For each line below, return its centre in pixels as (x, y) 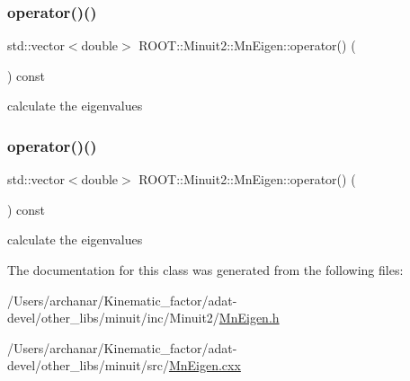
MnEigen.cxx (205, 365)
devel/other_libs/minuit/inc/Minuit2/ (113, 318)
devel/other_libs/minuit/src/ (88, 365)
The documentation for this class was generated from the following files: (205, 270)
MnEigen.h (249, 318)
